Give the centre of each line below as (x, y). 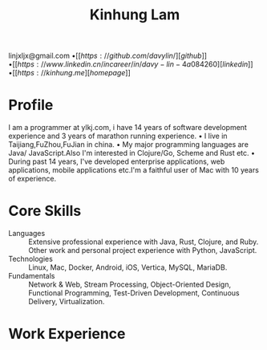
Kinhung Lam (135, 15)
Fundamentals (32, 276)
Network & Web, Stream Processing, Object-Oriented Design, (130, 285)
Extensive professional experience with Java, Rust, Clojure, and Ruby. (144, 242)
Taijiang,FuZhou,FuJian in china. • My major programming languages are (128, 144)
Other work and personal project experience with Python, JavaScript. (143, 250)
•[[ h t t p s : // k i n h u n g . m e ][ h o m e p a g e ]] (69, 73)
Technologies (31, 259)
